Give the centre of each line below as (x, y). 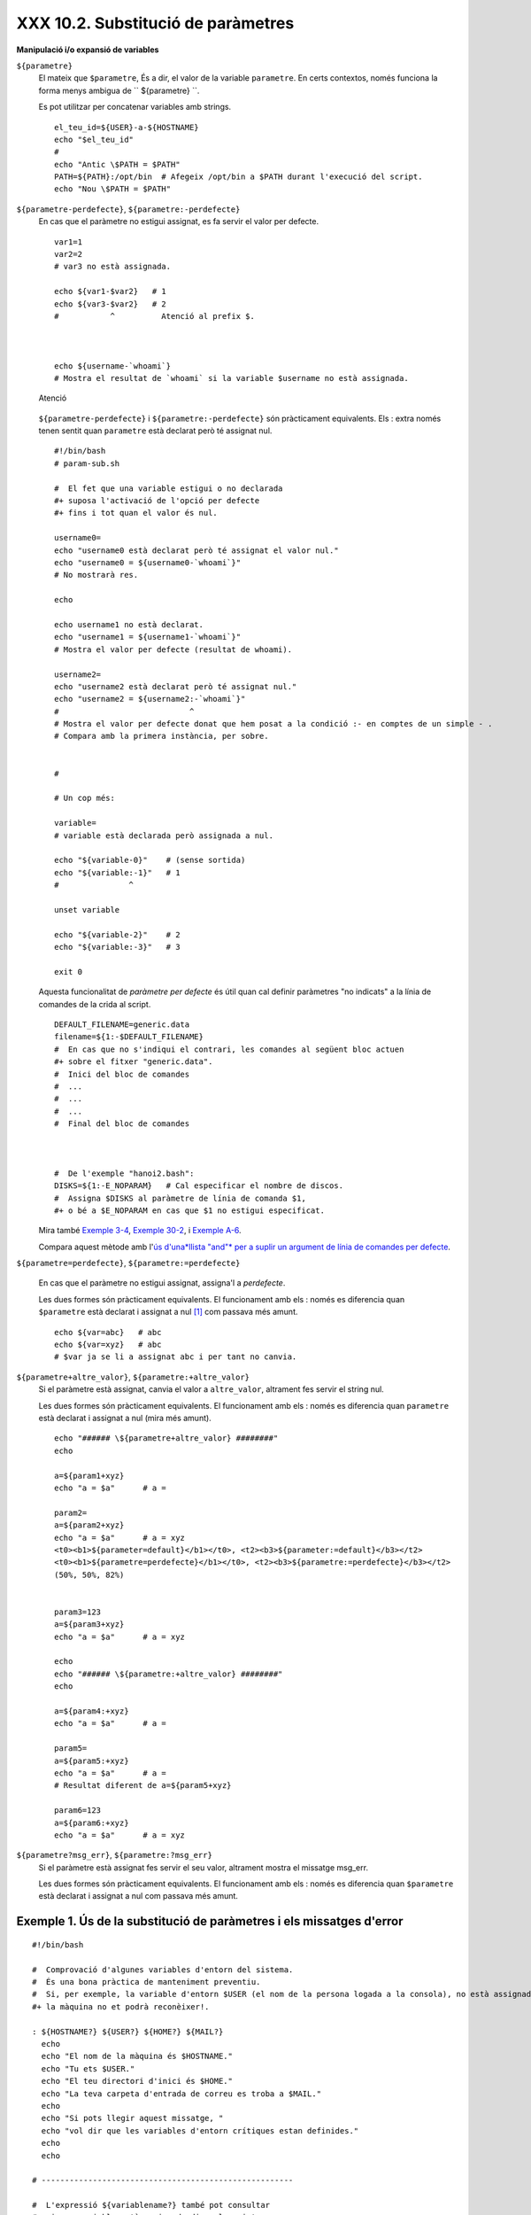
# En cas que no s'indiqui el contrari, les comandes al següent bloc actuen (229, 1049)
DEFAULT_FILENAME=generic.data (122, 1025)
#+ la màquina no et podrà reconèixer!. (121, 2006)
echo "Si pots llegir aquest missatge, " (132, 2118)
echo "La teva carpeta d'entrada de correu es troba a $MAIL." (181, 2094)
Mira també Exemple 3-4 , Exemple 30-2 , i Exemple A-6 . (140, 1231)
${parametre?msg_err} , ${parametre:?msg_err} (114, 1855)
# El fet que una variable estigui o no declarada (169, 488)
